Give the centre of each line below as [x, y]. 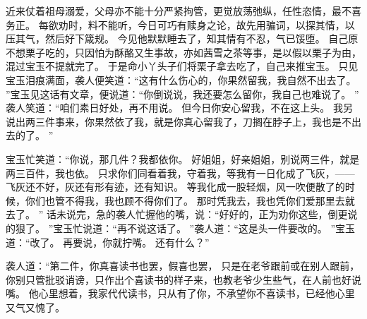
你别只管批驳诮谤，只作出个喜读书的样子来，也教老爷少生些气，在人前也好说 [183, 279]
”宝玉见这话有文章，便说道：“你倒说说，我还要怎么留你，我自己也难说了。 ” [182, 94]
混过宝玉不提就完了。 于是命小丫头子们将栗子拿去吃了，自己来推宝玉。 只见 [182, 66]
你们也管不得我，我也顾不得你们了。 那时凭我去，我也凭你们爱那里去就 [190, 200]
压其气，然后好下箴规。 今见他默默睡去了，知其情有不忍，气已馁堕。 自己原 [182, 38]
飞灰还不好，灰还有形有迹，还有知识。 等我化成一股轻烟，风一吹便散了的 [175, 187]
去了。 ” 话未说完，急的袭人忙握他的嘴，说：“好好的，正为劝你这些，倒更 [177, 214]
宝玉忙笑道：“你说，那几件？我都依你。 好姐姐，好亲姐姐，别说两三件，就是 [183, 158]
